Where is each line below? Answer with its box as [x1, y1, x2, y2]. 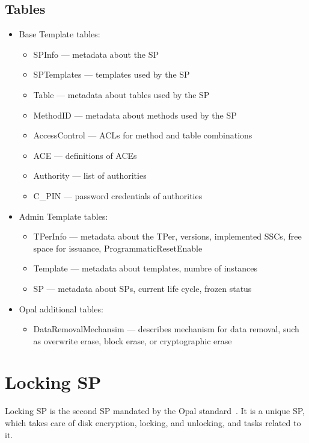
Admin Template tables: [19, 209, 108, 222]
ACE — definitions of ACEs [33, 149, 137, 161]
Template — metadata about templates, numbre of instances [33, 262, 258, 274]
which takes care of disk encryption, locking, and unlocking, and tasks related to [5, 417, 301, 429]
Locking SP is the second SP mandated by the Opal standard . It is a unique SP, [5, 404, 305, 417]
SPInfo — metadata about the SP [33, 48, 159, 60]
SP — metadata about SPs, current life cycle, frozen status [33, 282, 252, 294]
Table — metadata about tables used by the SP [33, 88, 210, 101]
